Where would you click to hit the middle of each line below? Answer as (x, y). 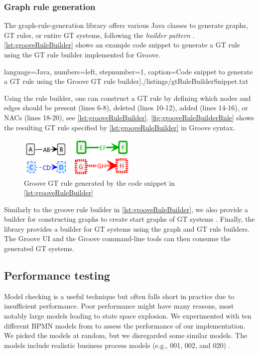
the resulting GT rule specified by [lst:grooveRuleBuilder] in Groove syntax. (120, 127)
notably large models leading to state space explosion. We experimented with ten (128, 316)
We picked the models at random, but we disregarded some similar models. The (126, 335)
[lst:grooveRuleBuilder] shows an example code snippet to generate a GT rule (122, 45)
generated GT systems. (39, 248)
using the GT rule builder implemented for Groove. (82, 54)
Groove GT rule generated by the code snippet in (99, 182)
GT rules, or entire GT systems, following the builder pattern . (99, 35)
